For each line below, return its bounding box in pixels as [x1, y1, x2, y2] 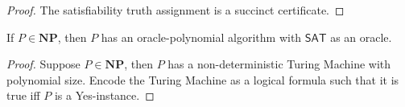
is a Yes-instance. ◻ [54, 87, 155, 104]
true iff [6, 87, 40, 104]
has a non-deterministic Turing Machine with [167, 56, 391, 72]
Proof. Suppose [6, 56, 81, 72]
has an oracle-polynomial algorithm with [101, 28, 302, 45]
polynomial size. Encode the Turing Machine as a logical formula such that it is [6, 71, 399, 88]
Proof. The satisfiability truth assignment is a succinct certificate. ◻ [6, 2, 345, 18]
